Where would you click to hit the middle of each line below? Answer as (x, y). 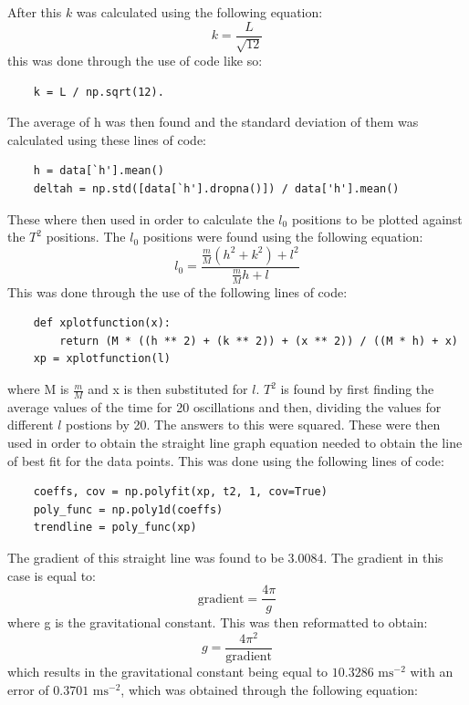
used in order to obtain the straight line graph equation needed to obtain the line (235, 443)
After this (35, 12)
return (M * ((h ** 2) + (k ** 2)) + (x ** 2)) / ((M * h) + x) (259, 341)
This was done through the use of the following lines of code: (177, 291)
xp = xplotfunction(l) (102, 359)
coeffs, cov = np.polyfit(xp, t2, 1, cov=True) (180, 492)
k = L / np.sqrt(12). (99, 92)
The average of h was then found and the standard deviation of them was (213, 122)
